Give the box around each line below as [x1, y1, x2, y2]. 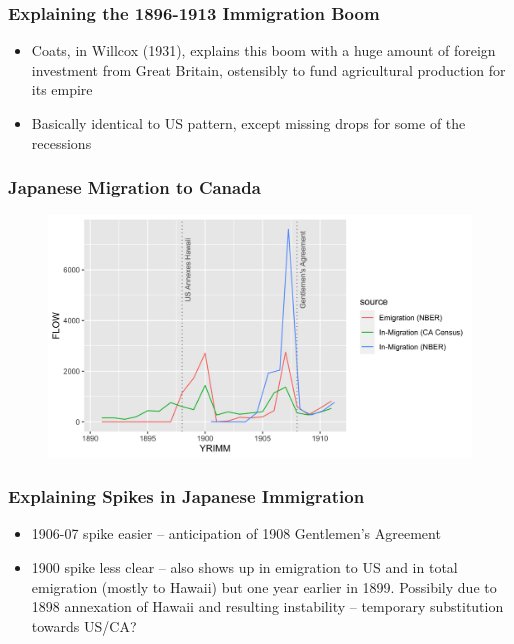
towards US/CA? [31, 615, 137, 636]
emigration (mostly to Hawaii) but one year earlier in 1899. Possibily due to [31, 576, 497, 597]
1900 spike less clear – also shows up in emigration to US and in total [31, 557, 458, 578]
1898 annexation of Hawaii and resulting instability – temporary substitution [31, 596, 504, 617]
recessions [31, 132, 92, 153]
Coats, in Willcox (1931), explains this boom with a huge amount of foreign [31, 40, 496, 61]
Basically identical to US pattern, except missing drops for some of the [31, 113, 466, 133]
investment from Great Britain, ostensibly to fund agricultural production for [31, 59, 506, 80]
